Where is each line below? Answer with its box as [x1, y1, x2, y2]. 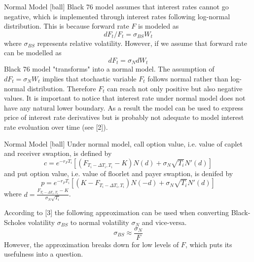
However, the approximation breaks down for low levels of [4, 239, 179, 249]
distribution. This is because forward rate [4, 21, 129, 31]
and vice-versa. [142, 217, 187, 227]
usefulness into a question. [4, 249, 83, 259]
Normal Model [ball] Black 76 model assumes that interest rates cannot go [4, 1, 229, 11]
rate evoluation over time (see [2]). [4, 121, 108, 132]
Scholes [4, 217, 26, 227]
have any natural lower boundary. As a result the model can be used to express [4, 102, 244, 112]
